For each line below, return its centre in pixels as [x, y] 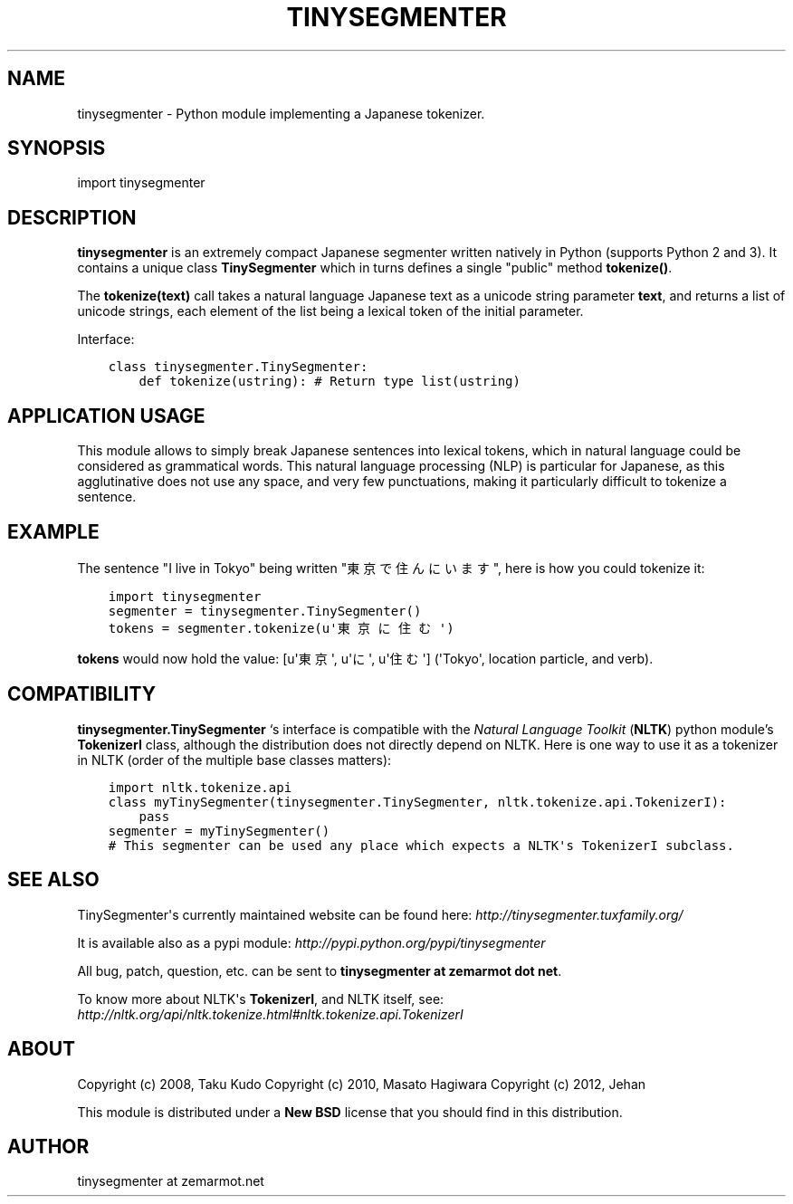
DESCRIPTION [72, 217]
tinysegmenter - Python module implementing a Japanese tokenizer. [281, 113]
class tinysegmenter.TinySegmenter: [238, 367]
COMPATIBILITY [81, 694]
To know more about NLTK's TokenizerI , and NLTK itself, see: [261, 999]
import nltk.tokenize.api [200, 787]
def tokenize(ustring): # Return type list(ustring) [330, 382]
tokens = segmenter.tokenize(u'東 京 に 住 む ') [281, 628]
